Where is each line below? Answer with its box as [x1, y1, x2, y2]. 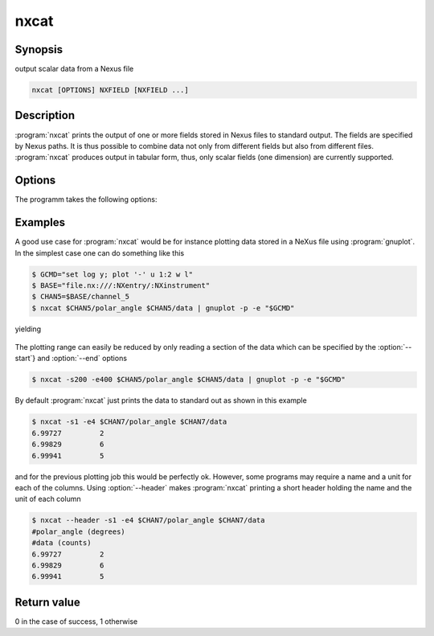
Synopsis [14, 43, 63, 56]
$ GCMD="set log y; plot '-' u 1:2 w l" [31, 269, 193, 279]
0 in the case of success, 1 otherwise [14, 616, 138, 626]
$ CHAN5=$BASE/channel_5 [31, 292, 130, 302]
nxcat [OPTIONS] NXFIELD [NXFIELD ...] [31, 85, 189, 95]
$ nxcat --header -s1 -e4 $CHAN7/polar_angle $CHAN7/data [31, 515, 265, 525]
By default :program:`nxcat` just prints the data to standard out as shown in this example [14, 396, 307, 405]
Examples [14, 215, 66, 229]
